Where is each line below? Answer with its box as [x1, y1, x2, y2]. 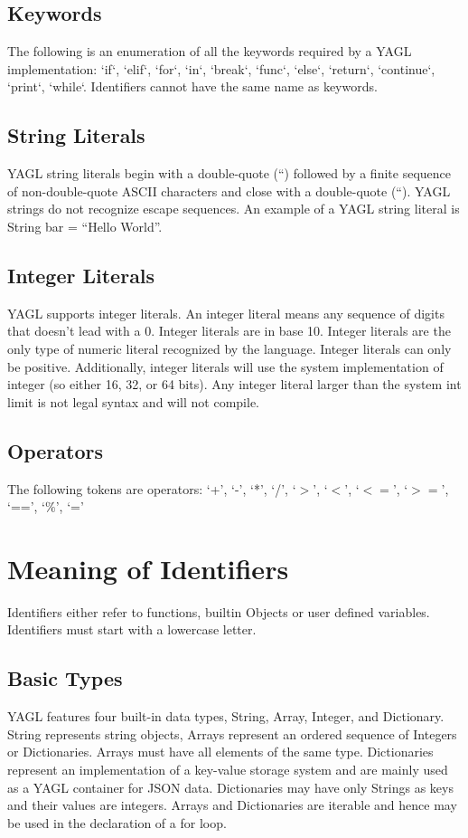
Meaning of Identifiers [7, 549, 289, 586]
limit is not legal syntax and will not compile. [7, 392, 259, 411]
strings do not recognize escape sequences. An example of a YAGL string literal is [7, 199, 460, 218]
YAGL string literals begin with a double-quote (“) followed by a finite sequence [7, 164, 451, 183]
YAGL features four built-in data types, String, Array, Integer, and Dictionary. [7, 707, 445, 726]
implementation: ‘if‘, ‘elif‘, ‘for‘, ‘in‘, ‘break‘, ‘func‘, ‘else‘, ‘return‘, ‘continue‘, [7, 59, 435, 78]
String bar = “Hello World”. [7, 216, 163, 235]
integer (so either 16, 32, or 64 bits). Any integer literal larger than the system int [7, 375, 462, 394]
